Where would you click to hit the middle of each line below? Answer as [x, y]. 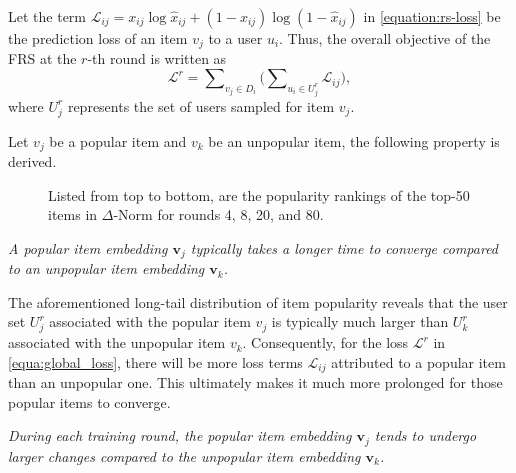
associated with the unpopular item [117, 342]
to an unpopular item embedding [106, 268]
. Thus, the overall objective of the [385, 38]
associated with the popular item [150, 321]
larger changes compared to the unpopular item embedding [184, 455]
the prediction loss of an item [98, 38]
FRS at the [42, 58]
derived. [32, 161]
